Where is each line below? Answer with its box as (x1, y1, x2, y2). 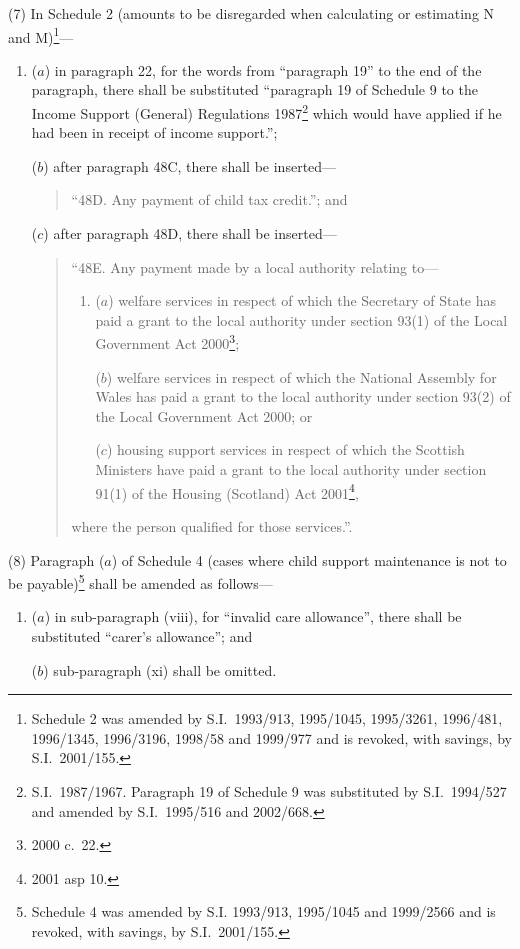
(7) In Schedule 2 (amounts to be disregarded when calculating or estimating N (8, 3, 495, 23)
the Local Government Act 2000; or (95, 405, 313, 426)
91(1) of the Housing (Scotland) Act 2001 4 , (95, 479, 359, 503)
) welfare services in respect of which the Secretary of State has (108, 290, 497, 311)
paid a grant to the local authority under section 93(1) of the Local (95, 309, 508, 330)
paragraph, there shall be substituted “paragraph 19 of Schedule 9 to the (31, 79, 478, 100)
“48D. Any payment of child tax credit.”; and (71, 189, 348, 210)
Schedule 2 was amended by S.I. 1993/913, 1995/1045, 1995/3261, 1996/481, (31, 708, 503, 729)
